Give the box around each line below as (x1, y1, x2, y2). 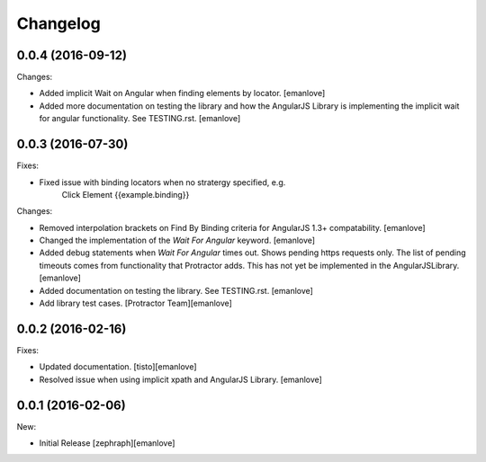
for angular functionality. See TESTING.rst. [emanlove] (39, 113, 241, 124)
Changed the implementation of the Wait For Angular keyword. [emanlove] (39, 235, 315, 246)
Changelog (16, 13, 101, 33)
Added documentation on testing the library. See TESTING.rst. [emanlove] (39, 285, 314, 296)
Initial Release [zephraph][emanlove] (39, 438, 175, 449)
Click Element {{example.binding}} (61, 189, 190, 200)
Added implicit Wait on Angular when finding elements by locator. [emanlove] (39, 88, 326, 99)
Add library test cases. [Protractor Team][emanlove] (39, 298, 233, 309)
